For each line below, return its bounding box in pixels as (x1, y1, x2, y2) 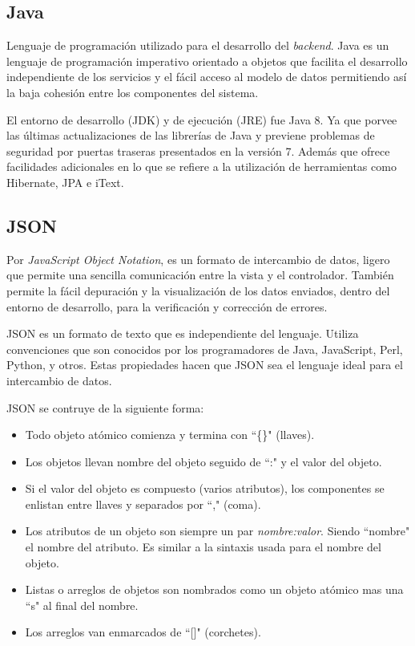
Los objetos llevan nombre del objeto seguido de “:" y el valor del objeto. (25, 453, 382, 469)
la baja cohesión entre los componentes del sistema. (6, 83, 259, 100)
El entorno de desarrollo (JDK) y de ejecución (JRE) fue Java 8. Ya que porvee (6, 111, 397, 128)
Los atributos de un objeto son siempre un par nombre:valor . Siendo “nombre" (25, 522, 410, 539)
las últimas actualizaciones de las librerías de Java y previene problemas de (6, 127, 375, 144)
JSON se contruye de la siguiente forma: (6, 399, 204, 416)
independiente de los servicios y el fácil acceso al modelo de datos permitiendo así (6, 68, 407, 85)
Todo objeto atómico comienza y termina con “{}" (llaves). (25, 426, 315, 443)
